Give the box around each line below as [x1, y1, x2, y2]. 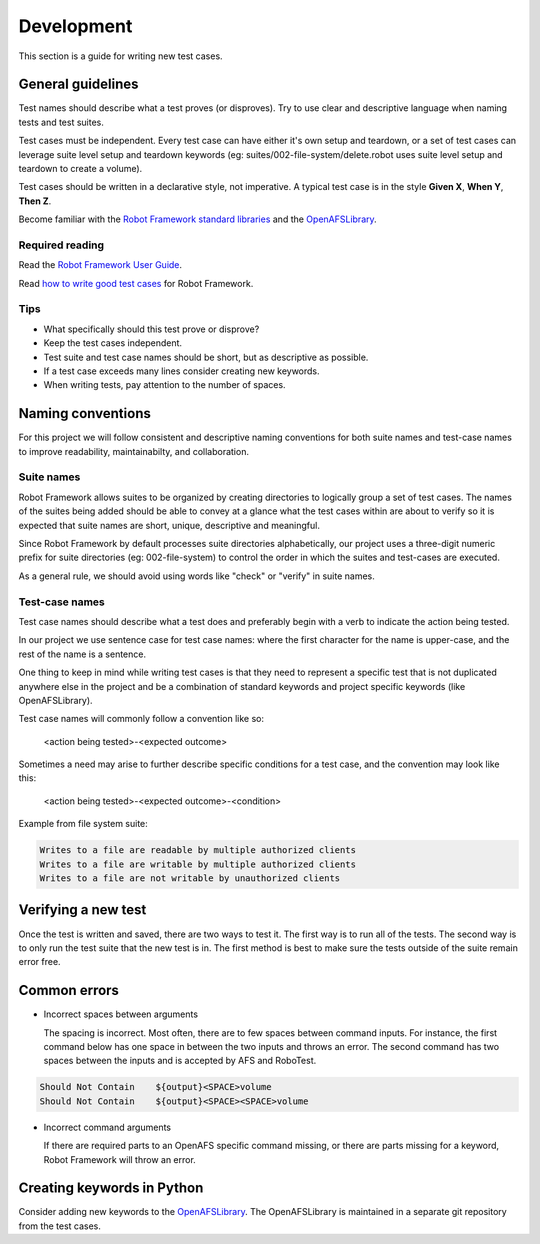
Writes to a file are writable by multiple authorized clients [39, 858, 357, 870]
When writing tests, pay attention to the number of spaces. [43, 379, 286, 391]
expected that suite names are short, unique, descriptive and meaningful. [18, 519, 320, 531]
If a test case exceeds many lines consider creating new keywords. [43, 365, 320, 377]
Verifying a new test [18, 901, 147, 919]
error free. [18, 956, 61, 968]
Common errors [18, 982, 120, 999]
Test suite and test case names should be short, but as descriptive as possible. [43, 351, 369, 363]
